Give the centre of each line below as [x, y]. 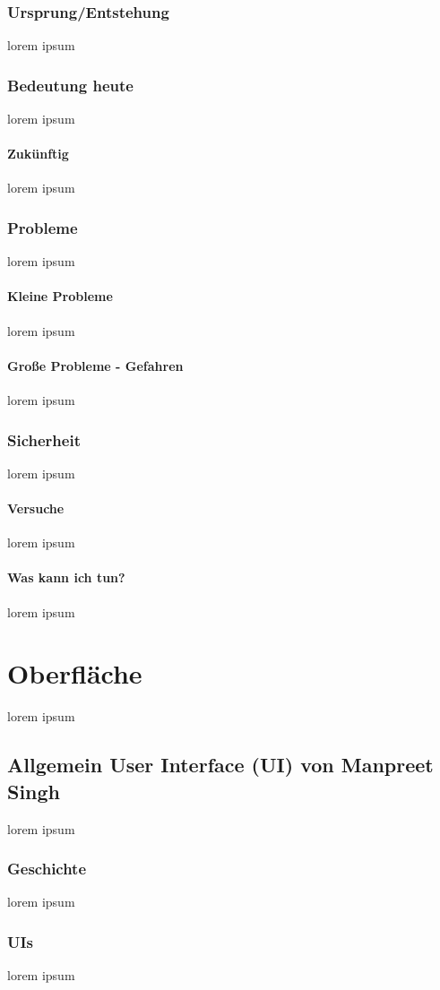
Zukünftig [38, 154]
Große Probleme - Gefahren [95, 365]
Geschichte [47, 869]
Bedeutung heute [70, 85]
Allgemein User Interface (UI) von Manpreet [220, 765]
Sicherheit [44, 439]
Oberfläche [75, 673]
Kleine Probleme [60, 296]
